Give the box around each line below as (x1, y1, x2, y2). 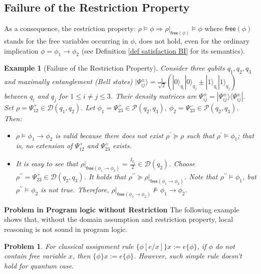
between (4, 91, 28, 101)
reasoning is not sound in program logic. (4, 223, 128, 234)
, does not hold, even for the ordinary (134, 36, 250, 46)
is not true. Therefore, (41, 184, 109, 194)
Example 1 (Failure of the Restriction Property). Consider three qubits (4, 63, 225, 73)
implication (4, 45, 39, 56)
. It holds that (84, 171, 126, 181)
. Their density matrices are (110, 91, 197, 101)
